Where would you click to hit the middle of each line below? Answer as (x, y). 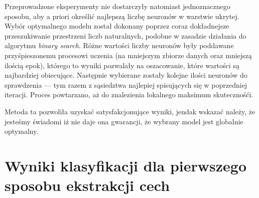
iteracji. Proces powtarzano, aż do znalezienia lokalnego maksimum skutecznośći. (129, 94)
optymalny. (22, 131)
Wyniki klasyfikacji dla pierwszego (125, 165)
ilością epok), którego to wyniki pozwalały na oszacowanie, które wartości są (122, 65)
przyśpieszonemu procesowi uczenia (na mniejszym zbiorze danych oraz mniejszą (128, 55)
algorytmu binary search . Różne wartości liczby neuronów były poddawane (119, 45)
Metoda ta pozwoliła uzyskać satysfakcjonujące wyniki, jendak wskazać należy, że (130, 111)
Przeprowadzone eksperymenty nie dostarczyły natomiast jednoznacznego (117, 6)
